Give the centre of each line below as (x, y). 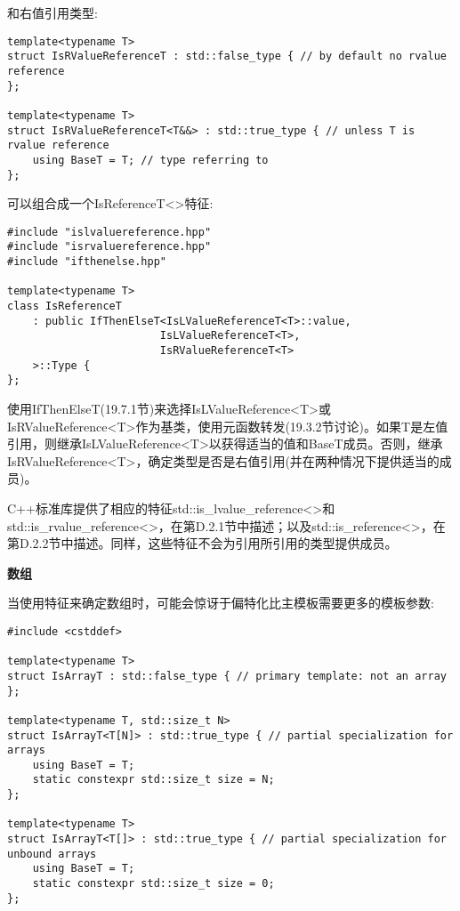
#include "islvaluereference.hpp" (109, 232)
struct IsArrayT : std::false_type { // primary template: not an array (227, 676)
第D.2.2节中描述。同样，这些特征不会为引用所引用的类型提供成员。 (202, 543)
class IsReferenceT (65, 306)
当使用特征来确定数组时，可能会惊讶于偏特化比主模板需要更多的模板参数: (221, 603)
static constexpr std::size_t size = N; (153, 780)
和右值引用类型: (52, 12)
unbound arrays (52, 854)
